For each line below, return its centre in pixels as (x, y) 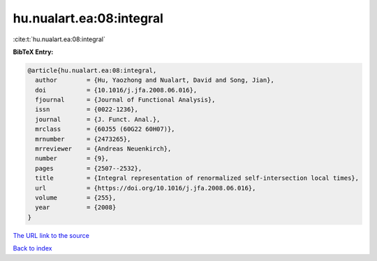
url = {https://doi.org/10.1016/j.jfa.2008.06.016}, (146, 188)
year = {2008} (76, 207)
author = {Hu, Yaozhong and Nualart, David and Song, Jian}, (155, 80)
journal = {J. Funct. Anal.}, (98, 119)
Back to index (32, 248)
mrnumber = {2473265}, (83, 139)
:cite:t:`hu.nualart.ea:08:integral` (59, 39)
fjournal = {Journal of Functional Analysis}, (125, 100)
